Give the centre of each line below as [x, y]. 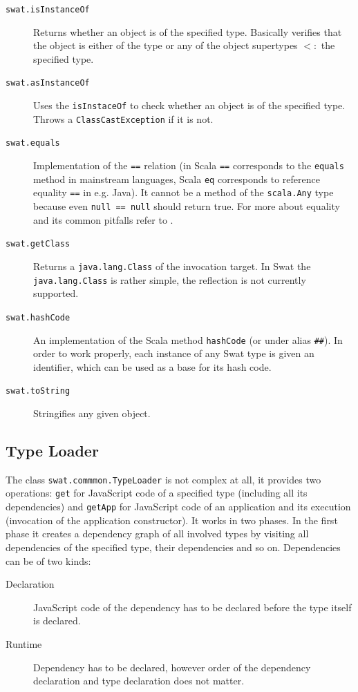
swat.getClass [38, 244]
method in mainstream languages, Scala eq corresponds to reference [177, 179]
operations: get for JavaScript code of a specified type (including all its [157, 493]
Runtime [24, 643]
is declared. [57, 621]
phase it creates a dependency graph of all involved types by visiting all [157, 534]
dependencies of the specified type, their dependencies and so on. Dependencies [173, 547]
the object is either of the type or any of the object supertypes [166, 45]
